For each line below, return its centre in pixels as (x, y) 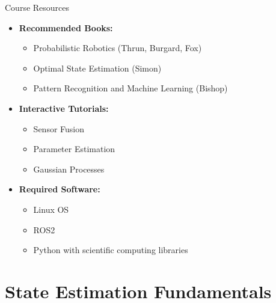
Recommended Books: (66, 27)
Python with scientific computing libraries (111, 250)
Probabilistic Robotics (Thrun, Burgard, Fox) (118, 48)
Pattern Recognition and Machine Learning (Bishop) (130, 88)
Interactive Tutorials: (64, 108)
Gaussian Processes (69, 169)
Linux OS (51, 209)
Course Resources (37, 7)
